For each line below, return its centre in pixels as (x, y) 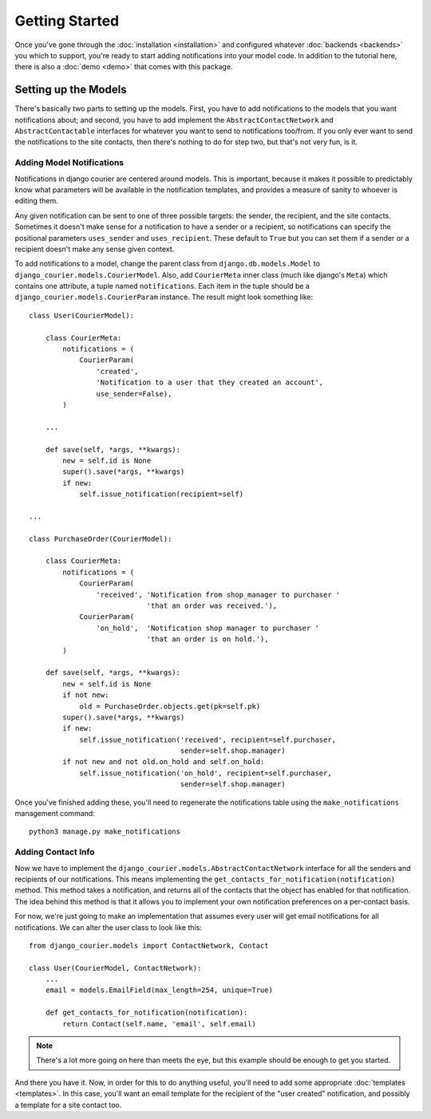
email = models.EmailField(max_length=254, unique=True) (159, 990)
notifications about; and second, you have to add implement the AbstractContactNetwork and (174, 120)
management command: (55, 814)
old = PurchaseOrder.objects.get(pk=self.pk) (170, 706)
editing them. (37, 201)
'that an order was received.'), (212, 606)
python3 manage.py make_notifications (105, 832)
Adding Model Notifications (69, 163)
